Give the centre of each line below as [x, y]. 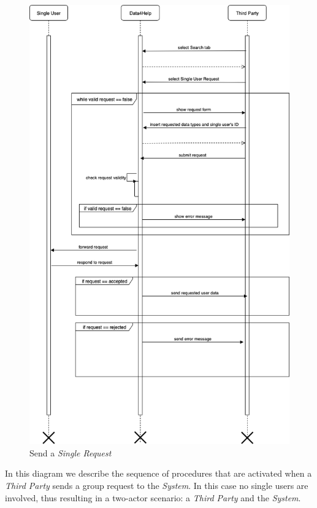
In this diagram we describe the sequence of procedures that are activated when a [158, 473]
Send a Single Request [71, 452]
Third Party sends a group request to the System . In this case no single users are [157, 486]
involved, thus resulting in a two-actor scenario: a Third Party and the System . [153, 497]
